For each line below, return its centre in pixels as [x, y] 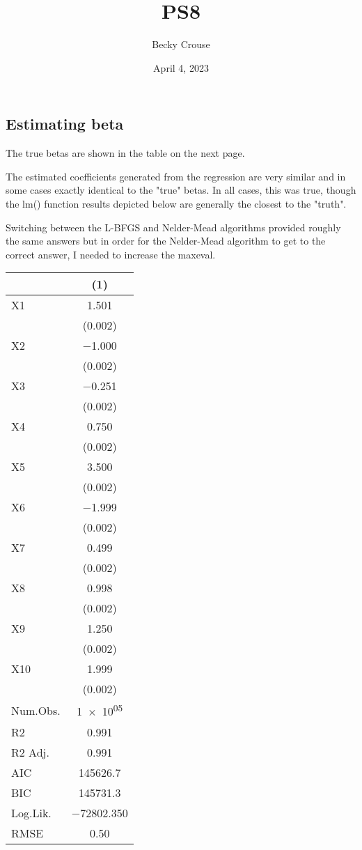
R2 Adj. [30, 752]
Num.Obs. [36, 710]
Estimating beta [65, 124]
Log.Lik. [31, 812]
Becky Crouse [181, 44]
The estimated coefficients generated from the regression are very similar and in [176, 176]
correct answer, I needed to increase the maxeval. [111, 254]
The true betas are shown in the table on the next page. [125, 153]
